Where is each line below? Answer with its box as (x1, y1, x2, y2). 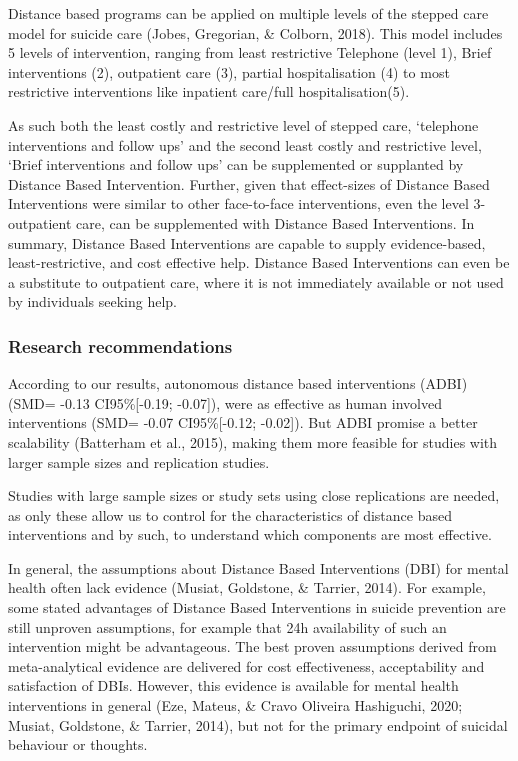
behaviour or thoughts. (8, 734, 148, 755)
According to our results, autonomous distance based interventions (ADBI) (8, 373, 468, 394)
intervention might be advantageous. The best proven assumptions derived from (8, 636, 497, 657)
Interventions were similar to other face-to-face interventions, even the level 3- (8, 193, 486, 214)
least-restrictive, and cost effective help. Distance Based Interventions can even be (8, 252, 510, 273)
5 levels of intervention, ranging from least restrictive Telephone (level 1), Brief (8, 42, 492, 63)
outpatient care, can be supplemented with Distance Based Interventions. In (8, 212, 475, 233)
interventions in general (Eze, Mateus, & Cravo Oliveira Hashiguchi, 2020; (8, 695, 463, 716)
